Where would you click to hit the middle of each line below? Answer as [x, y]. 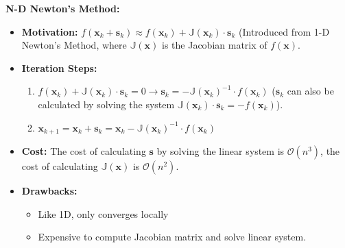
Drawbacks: [49, 191]
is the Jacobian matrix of [215, 45]
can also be [310, 91]
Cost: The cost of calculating [84, 151]
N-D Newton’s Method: [63, 8]
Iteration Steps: [59, 67]
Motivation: [50, 31]
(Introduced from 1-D [284, 31]
